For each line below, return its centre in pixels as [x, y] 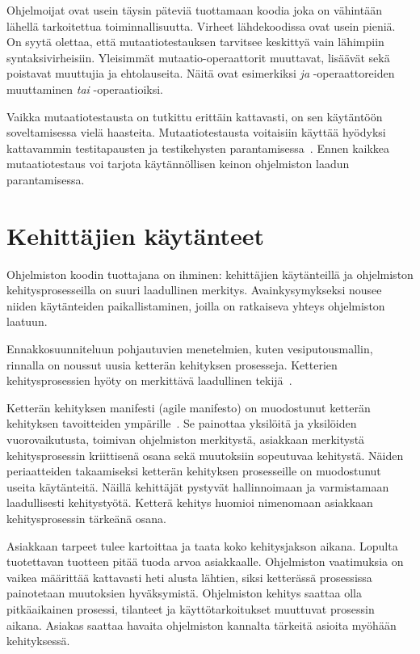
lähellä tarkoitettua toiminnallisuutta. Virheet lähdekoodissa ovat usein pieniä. [201, 25]
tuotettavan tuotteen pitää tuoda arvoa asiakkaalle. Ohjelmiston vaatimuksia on [205, 561]
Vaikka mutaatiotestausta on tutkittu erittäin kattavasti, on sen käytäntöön [195, 116]
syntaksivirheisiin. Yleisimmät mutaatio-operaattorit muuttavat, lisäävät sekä [198, 57]
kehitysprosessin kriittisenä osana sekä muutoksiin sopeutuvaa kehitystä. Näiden [205, 455]
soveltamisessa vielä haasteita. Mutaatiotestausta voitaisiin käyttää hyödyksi [196, 132]
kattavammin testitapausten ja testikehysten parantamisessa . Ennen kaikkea [198, 148]
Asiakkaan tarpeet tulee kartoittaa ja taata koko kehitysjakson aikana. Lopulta [202, 545]
